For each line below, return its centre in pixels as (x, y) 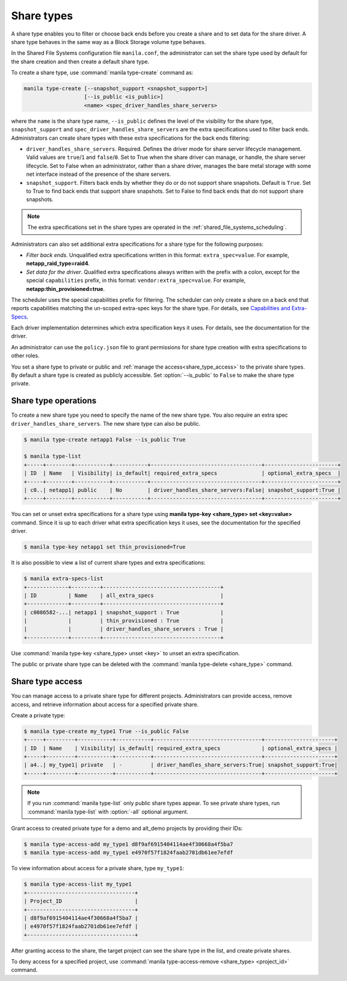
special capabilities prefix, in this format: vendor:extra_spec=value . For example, (136, 281)
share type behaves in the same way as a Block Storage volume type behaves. (109, 42)
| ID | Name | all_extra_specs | (124, 595)
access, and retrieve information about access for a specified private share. (105, 704)
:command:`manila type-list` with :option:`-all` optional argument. (108, 811)
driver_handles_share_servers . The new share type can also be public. (106, 423)
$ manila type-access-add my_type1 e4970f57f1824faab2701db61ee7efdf (128, 853)
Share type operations (54, 401)
